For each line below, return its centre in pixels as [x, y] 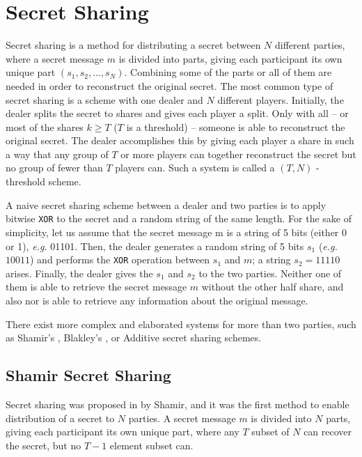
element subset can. [151, 445]
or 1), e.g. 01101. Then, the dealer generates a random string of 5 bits [155, 246]
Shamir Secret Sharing [88, 375]
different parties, [310, 45]
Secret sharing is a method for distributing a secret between [133, 45]
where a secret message [55, 58]
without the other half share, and [273, 287]
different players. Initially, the [281, 99]
